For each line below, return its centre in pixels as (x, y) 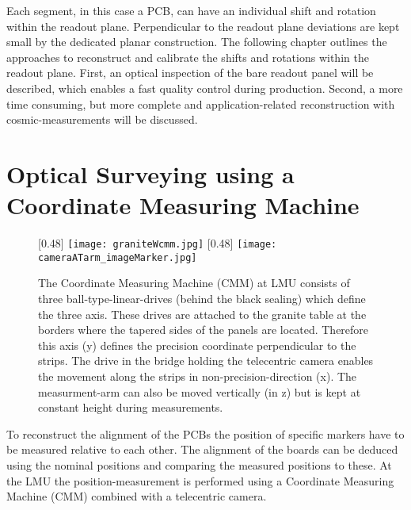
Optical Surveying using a (150, 173)
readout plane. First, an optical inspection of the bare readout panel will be (190, 73)
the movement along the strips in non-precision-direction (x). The (198, 376)
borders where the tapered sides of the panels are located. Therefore (204, 330)
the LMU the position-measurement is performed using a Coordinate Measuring (200, 480)
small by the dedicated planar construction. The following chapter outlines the (197, 42)
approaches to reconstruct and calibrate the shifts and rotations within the (188, 57)
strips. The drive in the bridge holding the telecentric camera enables (206, 360)
